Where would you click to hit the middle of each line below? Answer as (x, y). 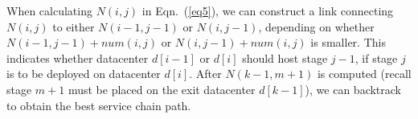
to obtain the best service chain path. (99, 105)
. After (205, 74)
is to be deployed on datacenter (84, 74)
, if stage (376, 57)
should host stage (285, 57)
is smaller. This (348, 42)
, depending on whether (316, 26)
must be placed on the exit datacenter (162, 89)
